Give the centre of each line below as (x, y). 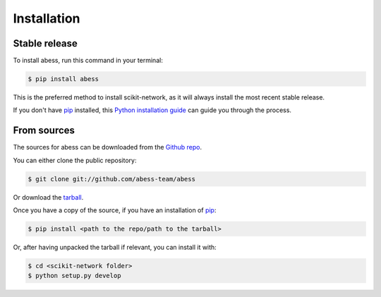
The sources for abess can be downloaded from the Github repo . (108, 147)
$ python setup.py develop (74, 276)
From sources (44, 131)
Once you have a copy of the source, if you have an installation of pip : (115, 210)
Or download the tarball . (48, 197)
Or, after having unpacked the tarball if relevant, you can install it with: (115, 248)
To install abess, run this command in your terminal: (88, 61)
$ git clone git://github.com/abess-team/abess (111, 179)
